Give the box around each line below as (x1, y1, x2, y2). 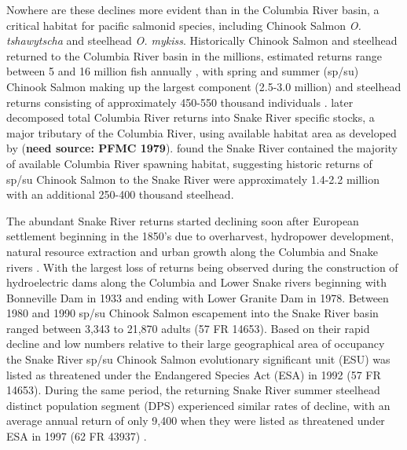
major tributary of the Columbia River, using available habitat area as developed (6, 124, 397, 141)
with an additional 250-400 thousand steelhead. (6, 186, 234, 203)
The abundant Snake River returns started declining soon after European (6, 212, 359, 229)
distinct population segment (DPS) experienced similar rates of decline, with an (6, 397, 390, 413)
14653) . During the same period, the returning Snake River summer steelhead (6, 382, 380, 398)
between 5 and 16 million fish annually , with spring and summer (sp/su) (6, 63, 359, 79)
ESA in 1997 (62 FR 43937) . (6, 428, 147, 445)
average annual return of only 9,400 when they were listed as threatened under (6, 412, 385, 429)
